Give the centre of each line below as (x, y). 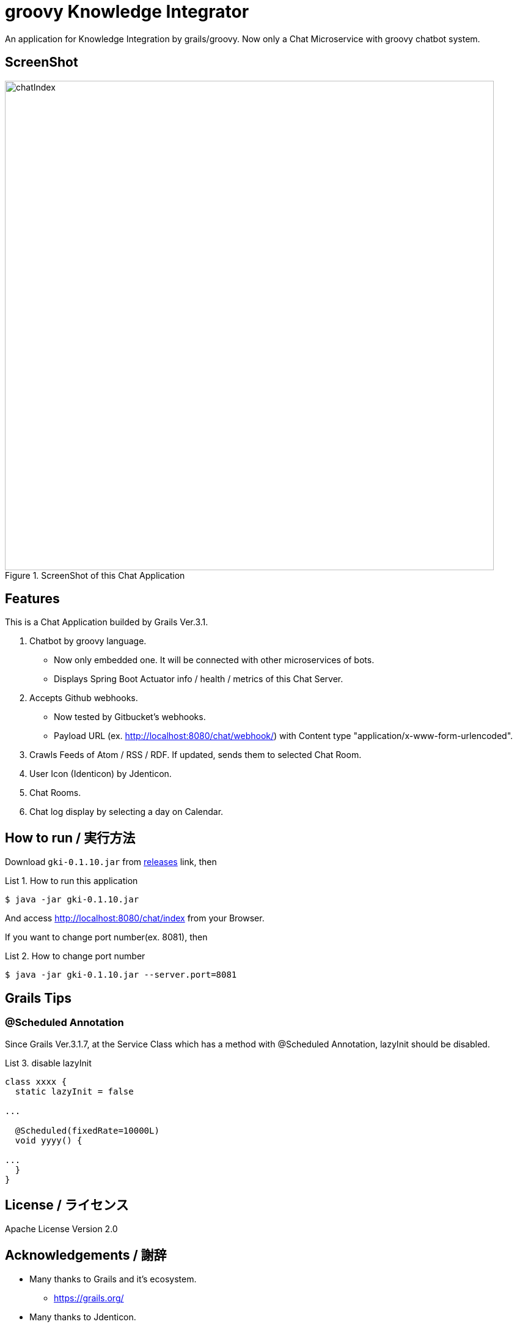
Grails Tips (38, 998)
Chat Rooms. (55, 793)
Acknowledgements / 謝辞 (86, 1255)
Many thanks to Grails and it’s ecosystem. (113, 1279)
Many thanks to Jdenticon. (83, 1317)
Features (32, 599)
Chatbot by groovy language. (88, 641)
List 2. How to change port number (75, 956)
